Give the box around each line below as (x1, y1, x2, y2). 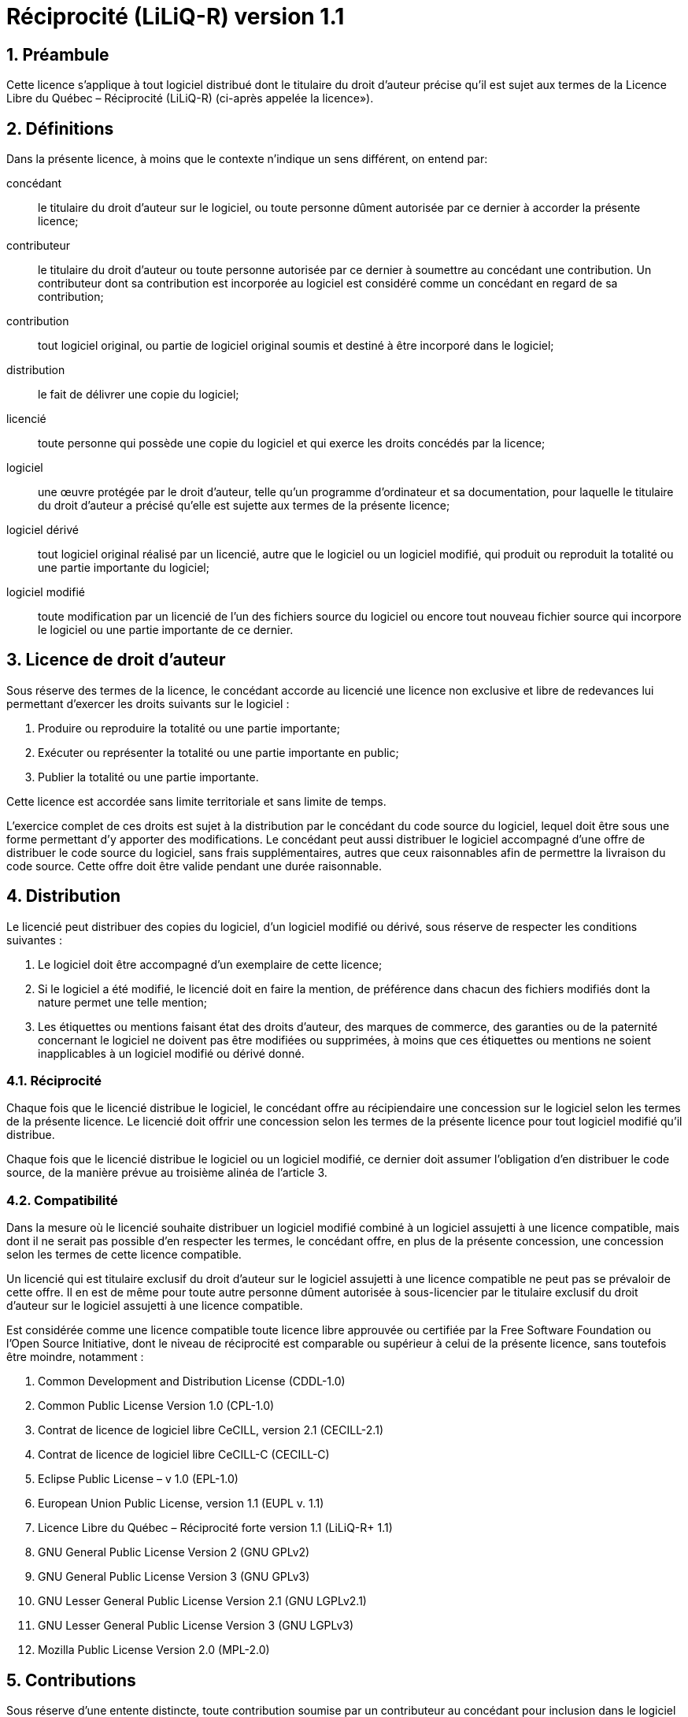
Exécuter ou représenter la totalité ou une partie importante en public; (38, 745, 399, 759)
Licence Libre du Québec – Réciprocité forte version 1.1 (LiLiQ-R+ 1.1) (38, 1521, 393, 1535)
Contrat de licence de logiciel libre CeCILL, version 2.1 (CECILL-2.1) (38, 1423, 383, 1437)
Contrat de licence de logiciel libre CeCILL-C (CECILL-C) (38, 1448, 330, 1462)
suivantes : (6, 933, 62, 947)
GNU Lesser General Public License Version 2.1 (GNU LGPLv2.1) (38, 1594, 367, 1608)
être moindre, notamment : (6, 1350, 144, 1364)
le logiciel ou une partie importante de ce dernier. (38, 623, 294, 637)
